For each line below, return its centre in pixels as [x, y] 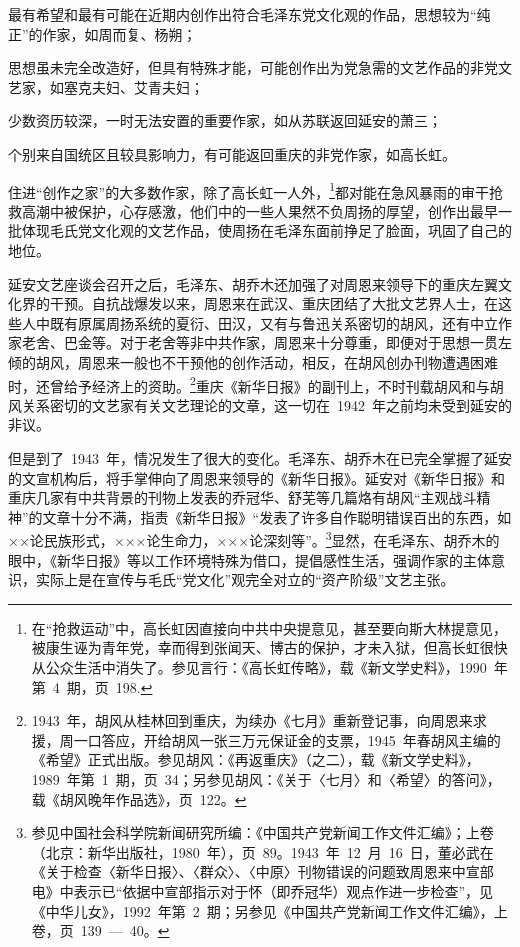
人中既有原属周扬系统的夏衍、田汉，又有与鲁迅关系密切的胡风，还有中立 [259, 322]
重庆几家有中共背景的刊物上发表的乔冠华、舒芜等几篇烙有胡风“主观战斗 [242, 497]
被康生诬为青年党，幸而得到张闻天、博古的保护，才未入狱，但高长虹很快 [269, 647]
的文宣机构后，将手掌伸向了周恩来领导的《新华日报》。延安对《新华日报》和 [256, 477]
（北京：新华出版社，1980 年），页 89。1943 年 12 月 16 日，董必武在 [262, 851]
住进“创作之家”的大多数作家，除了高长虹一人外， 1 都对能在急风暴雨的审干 [249, 190]
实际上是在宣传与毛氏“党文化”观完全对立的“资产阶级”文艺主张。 [245, 579]
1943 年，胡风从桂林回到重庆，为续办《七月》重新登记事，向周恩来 [252, 720]
